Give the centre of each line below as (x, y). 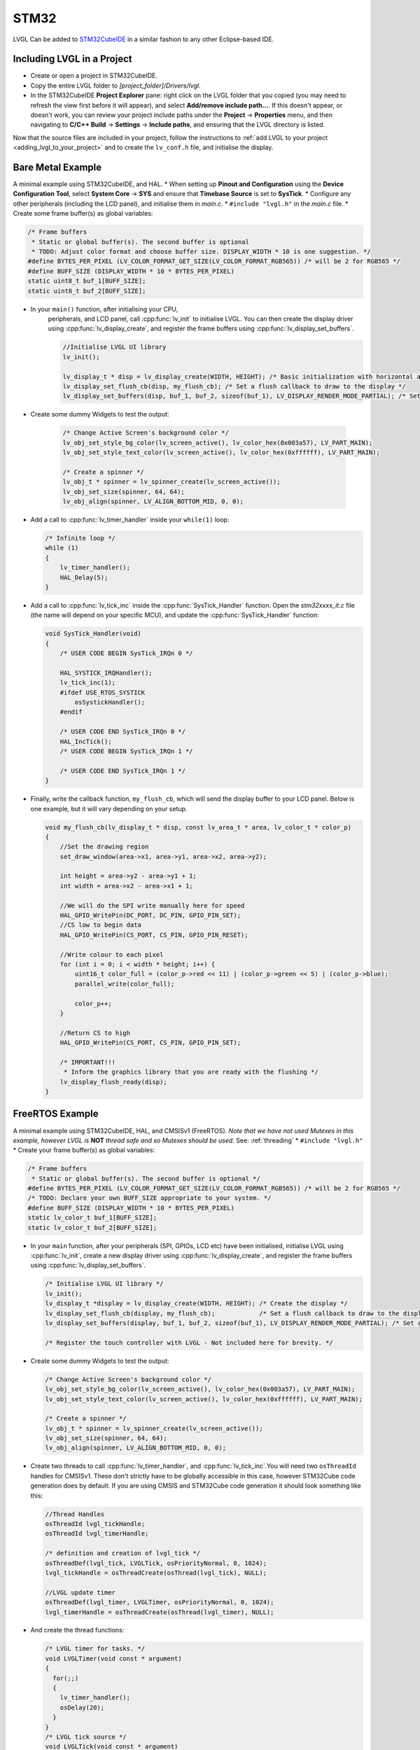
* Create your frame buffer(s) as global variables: (84, 1150)
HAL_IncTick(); (86, 741)
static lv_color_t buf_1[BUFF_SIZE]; (92, 1218)
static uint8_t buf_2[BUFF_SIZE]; (87, 291)
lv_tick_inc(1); (87, 683)
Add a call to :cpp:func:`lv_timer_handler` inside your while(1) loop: (130, 519)
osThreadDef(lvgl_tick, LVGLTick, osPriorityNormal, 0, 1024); (156, 1563)
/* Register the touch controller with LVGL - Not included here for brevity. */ (189, 1343)
